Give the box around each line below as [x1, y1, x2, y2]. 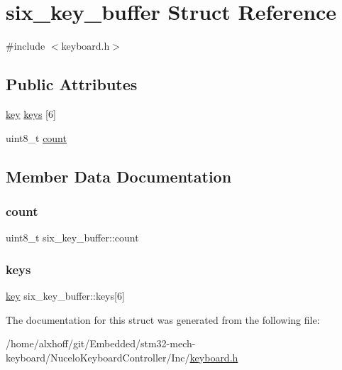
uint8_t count [6, 130, 67, 145]
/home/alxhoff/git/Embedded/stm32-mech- [6, 336, 196, 351]
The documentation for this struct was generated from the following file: [6, 312, 320, 327]
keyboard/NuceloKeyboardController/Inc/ [6, 349, 190, 364]
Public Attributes [6, 73, 138, 95]
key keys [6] [6, 106, 56, 121]
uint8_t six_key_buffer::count [6, 230, 139, 245]
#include [6, 38, 45, 53]
